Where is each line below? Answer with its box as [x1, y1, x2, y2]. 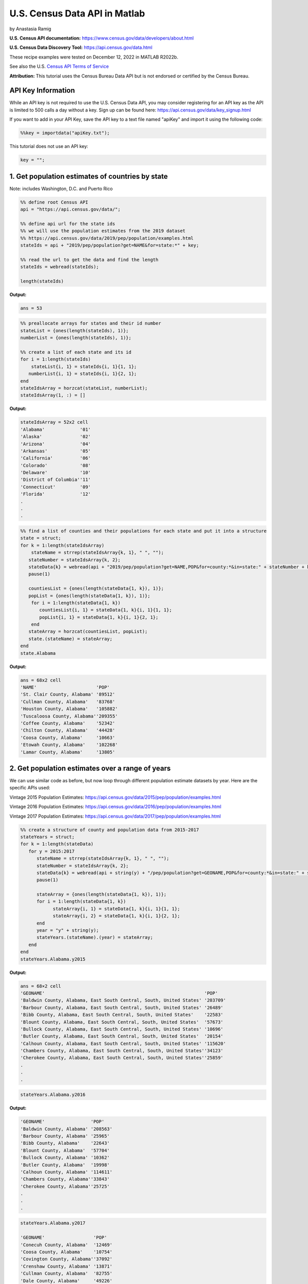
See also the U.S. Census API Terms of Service [9, 63, 109, 69]
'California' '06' [20, 455, 91, 461]
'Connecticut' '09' [20, 484, 91, 490]
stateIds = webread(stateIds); [20, 264, 100, 270]
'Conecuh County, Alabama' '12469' [20, 1242, 113, 1248]
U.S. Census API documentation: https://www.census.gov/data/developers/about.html [9, 35, 194, 41]
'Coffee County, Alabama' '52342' [20, 720, 115, 726]
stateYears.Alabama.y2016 [20, 1092, 86, 1098]
